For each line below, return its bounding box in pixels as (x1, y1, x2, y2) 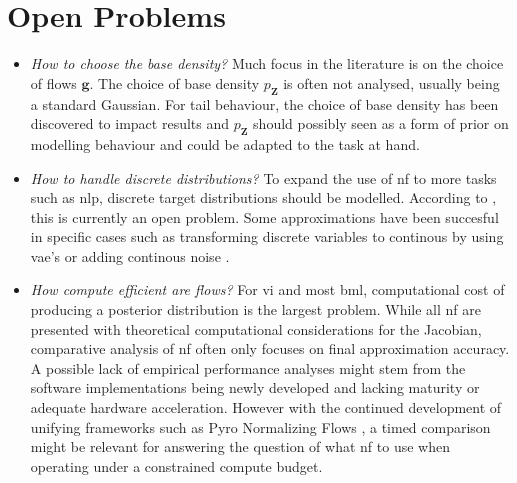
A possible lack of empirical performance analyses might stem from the (30, 357, 466, 378)
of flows (30, 72, 77, 93)
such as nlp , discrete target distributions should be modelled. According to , (30, 187, 497, 208)
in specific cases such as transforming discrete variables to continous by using (30, 226, 504, 247)
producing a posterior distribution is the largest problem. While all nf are (30, 299, 482, 320)
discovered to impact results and (30, 113, 230, 134)
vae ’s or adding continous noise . (30, 245, 230, 266)
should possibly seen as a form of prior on (253, 113, 509, 134)
